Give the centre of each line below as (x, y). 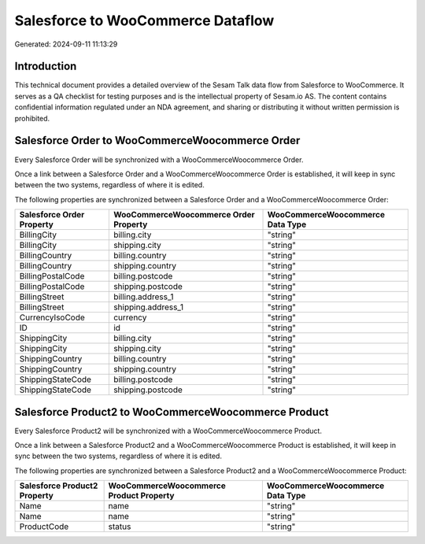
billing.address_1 (143, 297)
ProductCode (44, 527)
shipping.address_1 (148, 307)
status (120, 527)
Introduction (46, 67)
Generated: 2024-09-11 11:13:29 (66, 44)
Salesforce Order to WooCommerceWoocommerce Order (157, 141)
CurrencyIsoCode (52, 317)
